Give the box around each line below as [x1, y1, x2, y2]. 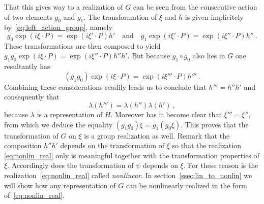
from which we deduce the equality [4, 119, 113, 129]
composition [4, 140, 42, 151]
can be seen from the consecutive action [133, 2, 257, 12]
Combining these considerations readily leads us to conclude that [4, 81, 207, 92]
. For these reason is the [183, 160, 258, 171]
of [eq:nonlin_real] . [4, 190, 65, 200]
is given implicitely [185, 11, 244, 22]
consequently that [4, 91, 60, 102]
